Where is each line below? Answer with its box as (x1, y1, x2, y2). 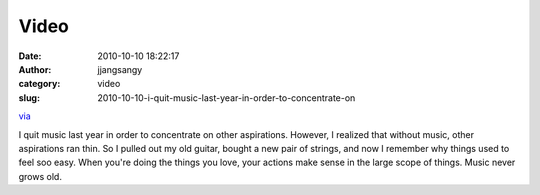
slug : (18, 91, 40, 104)
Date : (18, 50, 42, 62)
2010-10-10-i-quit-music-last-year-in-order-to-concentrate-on (97, 91, 356, 104)
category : (18, 78, 61, 90)
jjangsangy (97, 63, 143, 75)
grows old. (18, 170, 62, 182)
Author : (18, 63, 52, 75)
